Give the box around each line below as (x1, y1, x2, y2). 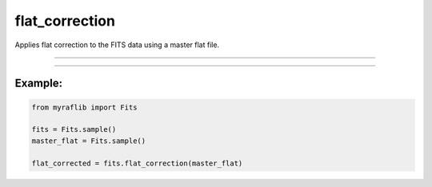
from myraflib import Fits (31, 102, 138, 112)
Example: (14, 77, 63, 90)
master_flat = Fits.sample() (31, 136, 146, 145)
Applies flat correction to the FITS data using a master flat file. (14, 40, 220, 50)
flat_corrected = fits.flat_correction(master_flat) (31, 158, 243, 168)
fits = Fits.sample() (31, 125, 117, 134)
